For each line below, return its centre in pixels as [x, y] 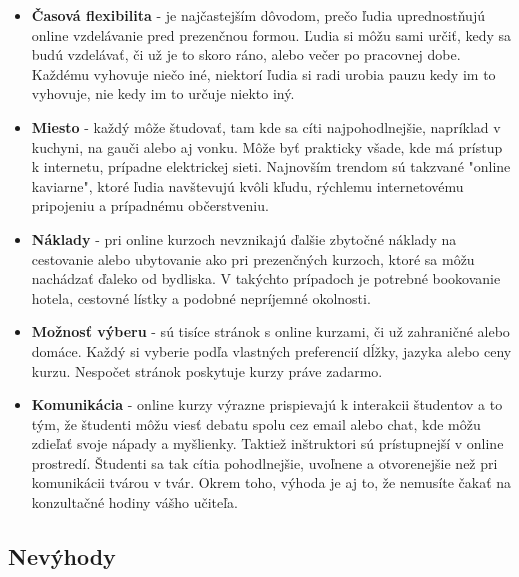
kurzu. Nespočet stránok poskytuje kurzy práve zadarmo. [207, 370]
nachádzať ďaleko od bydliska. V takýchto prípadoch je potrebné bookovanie [266, 278]
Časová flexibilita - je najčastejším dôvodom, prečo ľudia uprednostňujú [258, 15]
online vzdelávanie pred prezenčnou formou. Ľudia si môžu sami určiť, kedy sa [271, 34]
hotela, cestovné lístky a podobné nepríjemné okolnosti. [201, 297]
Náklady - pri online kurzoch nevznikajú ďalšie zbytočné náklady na [244, 238]
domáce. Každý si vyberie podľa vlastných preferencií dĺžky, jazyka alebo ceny [271, 350]
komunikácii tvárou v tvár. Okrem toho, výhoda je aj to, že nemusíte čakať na [271, 482]
